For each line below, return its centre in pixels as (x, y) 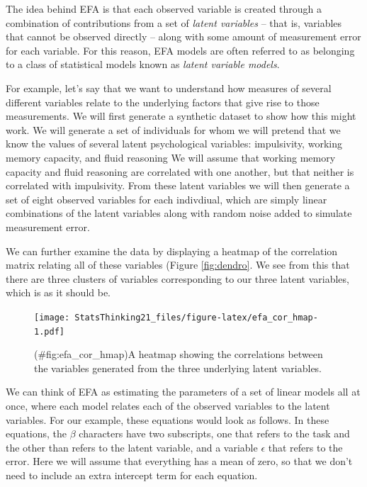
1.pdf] (49, 331)
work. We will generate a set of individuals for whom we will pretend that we (173, 129)
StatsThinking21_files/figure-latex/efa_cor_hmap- (196, 317)
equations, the (36, 433)
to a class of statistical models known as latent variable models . (143, 64)
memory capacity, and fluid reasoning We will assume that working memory (171, 157)
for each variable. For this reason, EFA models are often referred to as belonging (180, 50)
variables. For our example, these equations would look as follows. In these (168, 419)
